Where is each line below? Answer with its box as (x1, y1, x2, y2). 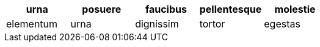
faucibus (145, 3, 187, 15)
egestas (264, 18, 300, 30)
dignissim (135, 18, 179, 30)
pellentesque (199, 3, 262, 15)
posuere (82, 3, 122, 15)
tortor (199, 18, 225, 30)
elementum (6, 18, 58, 30)
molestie (274, 3, 316, 15)
